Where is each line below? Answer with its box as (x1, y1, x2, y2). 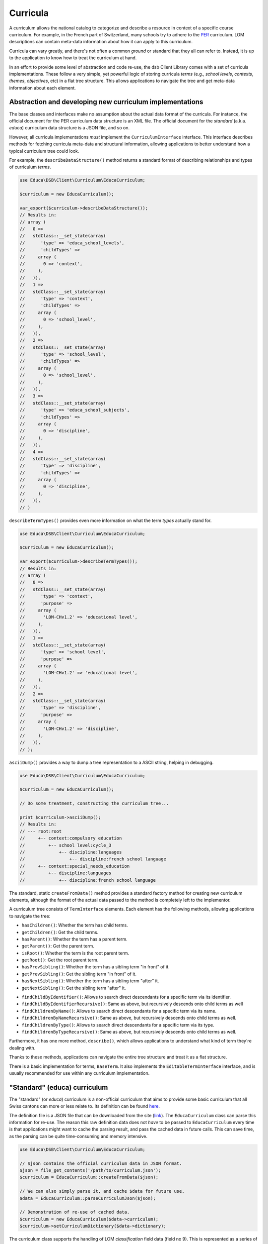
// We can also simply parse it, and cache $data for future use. (19, 1188, 185, 1194)
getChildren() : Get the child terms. (21, 929, 99, 935)
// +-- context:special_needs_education (19, 863, 130, 869)
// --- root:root (19, 829, 62, 834)
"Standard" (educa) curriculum (9, 1083, 108, 1092)
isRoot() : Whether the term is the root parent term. (21, 950, 130, 956)
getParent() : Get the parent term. (21, 943, 94, 949)
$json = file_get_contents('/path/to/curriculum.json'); (19, 1167, 161, 1173)
